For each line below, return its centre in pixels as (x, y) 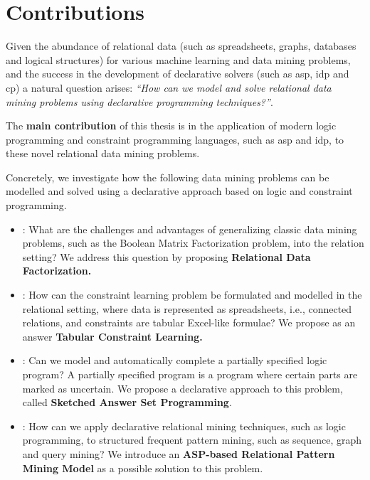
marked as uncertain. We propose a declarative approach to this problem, (183, 388)
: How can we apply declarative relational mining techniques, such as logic (184, 426)
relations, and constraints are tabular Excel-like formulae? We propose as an (189, 322)
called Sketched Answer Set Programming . (127, 402)
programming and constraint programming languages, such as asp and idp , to (175, 139)
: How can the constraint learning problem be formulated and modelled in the (192, 295)
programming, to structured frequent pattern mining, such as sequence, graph (192, 440)
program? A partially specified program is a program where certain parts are (190, 374)
